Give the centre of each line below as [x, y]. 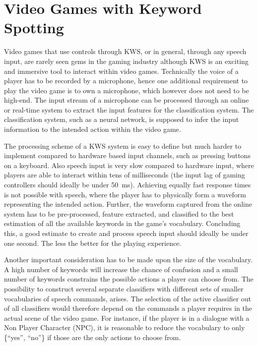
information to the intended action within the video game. [93, 129]
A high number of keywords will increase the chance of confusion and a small [121, 269]
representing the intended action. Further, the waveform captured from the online [128, 204]
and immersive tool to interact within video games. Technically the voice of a [121, 71]
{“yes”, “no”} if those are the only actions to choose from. [93, 337]
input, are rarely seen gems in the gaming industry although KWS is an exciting [126, 61]
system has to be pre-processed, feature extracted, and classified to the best [119, 213]
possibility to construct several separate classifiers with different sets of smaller [124, 288]
